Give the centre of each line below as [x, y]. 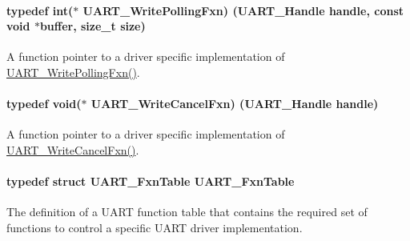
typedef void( [44, 104]
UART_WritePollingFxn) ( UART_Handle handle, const [243, 10]
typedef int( [40, 10]
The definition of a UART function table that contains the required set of [187, 212]
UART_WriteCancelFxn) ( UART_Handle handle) [235, 104]
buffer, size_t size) [92, 26]
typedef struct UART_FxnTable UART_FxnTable [151, 181]
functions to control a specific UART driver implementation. [155, 227]
